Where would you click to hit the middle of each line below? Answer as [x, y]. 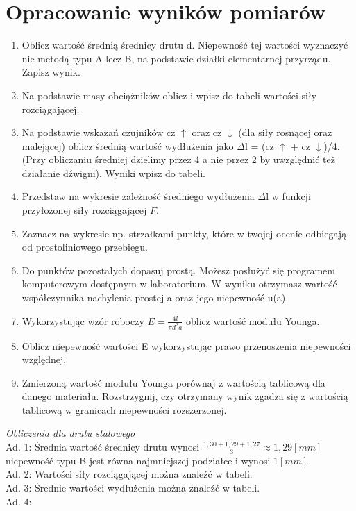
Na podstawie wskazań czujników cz [99, 132]
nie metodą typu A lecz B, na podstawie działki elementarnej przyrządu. [176, 58]
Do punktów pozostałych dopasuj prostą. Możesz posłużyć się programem [178, 270]
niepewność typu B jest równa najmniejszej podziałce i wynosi [138, 460]
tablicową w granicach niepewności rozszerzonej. [124, 409]
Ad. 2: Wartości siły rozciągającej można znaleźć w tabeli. [129, 474]
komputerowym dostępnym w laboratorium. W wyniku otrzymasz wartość [179, 284]
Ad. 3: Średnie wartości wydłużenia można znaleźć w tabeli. [133, 488]
